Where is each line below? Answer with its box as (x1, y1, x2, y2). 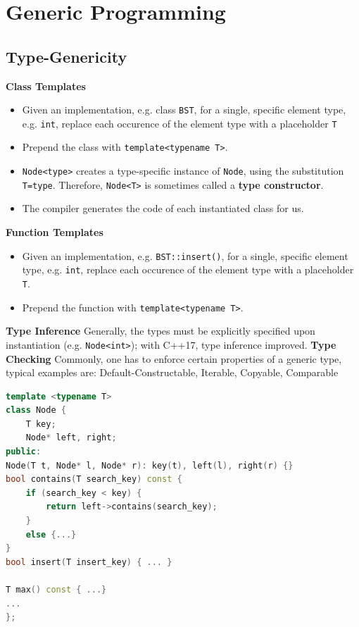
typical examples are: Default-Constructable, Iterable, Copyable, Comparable (6, 365, 339, 380)
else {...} (25, 529, 77, 540)
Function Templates (6, 225, 103, 240)
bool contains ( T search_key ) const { (6, 474, 182, 485)
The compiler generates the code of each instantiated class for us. (22, 201, 304, 216)
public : (6, 447, 42, 457)
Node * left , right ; (25, 433, 117, 443)
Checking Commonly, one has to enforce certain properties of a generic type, (6, 351, 342, 366)
